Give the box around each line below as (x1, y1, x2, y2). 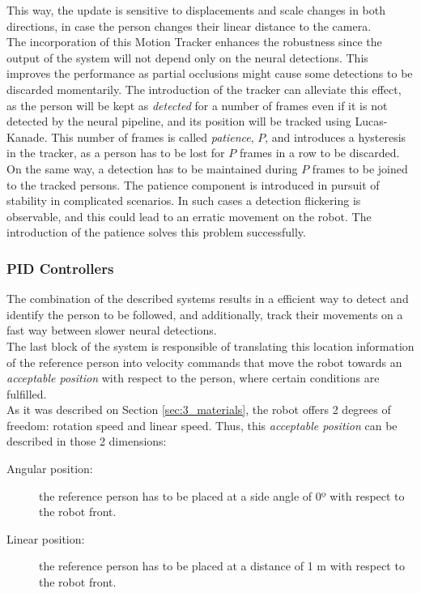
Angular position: (6, 460, 93, 477)
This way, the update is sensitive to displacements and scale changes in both (6, 2, 386, 18)
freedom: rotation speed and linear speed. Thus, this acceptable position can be (6, 416, 398, 433)
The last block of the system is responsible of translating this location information (6, 337, 415, 354)
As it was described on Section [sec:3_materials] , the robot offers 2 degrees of (6, 401, 391, 418)
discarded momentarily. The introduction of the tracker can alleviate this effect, (6, 80, 402, 97)
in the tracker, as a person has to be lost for (6, 144, 225, 161)
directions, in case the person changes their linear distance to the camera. (6, 17, 372, 34)
